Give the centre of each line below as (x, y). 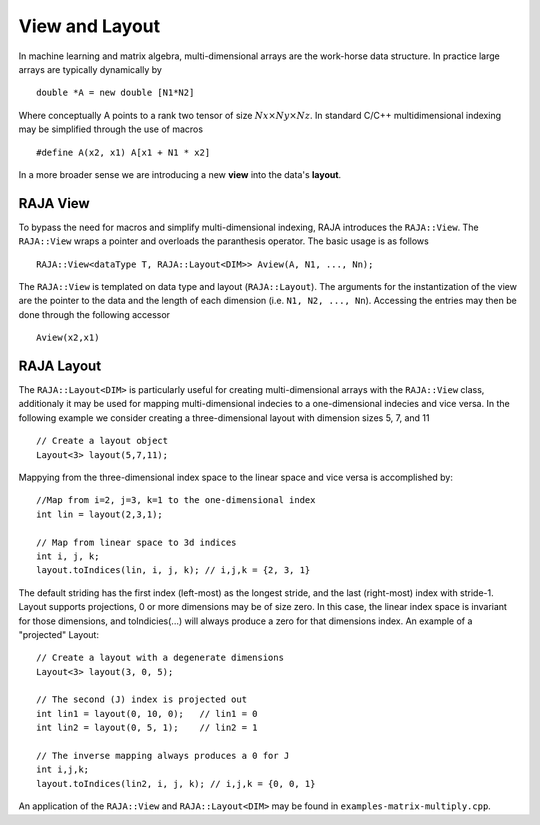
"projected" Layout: (59, 634)
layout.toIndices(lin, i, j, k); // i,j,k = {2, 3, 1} (173, 570)
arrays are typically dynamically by (90, 69)
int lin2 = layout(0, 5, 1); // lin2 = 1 (147, 728)
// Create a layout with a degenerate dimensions (160, 658)
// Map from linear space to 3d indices (136, 542)
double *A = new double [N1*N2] (115, 93)
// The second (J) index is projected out (142, 699)
